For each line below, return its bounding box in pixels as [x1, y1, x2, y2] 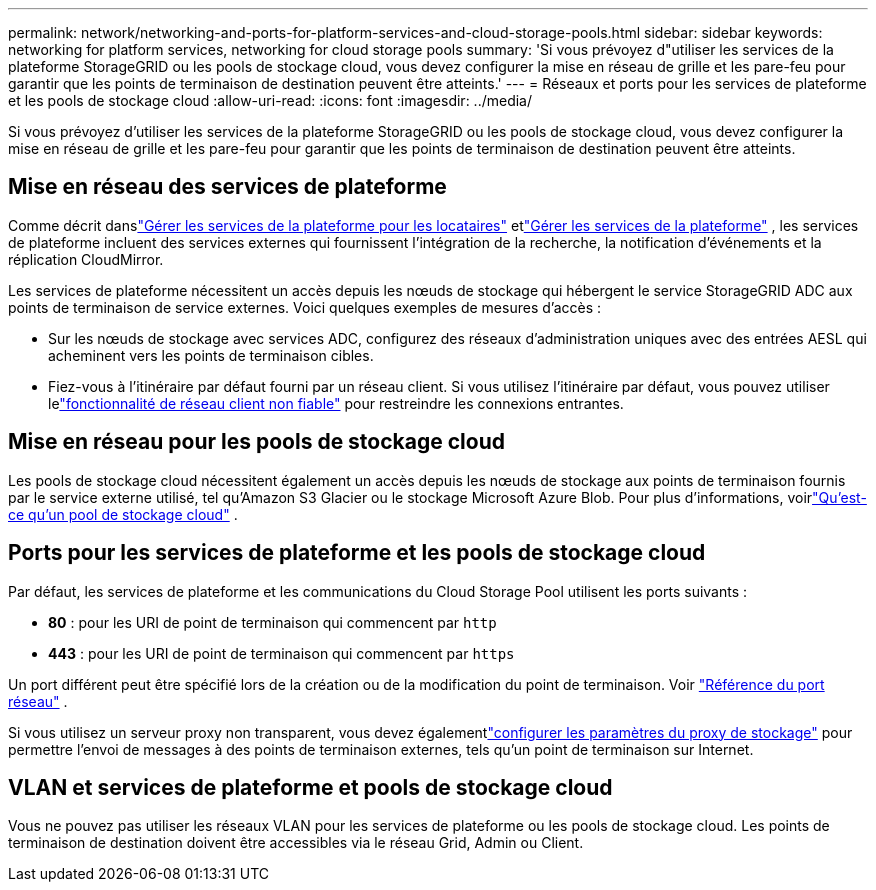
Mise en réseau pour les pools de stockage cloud [8, 429, 505, 455]
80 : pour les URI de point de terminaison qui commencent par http [48, 613, 497, 631]
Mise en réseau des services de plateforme [8, 174, 447, 200]
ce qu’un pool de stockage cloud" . [8, 505, 238, 523]
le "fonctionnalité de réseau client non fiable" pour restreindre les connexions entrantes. [48, 394, 624, 412]
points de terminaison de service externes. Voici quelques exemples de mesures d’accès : [8, 298, 602, 316]
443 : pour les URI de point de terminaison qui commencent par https [48, 644, 515, 662]
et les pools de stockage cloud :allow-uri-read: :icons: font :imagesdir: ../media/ [8, 92, 533, 109]
